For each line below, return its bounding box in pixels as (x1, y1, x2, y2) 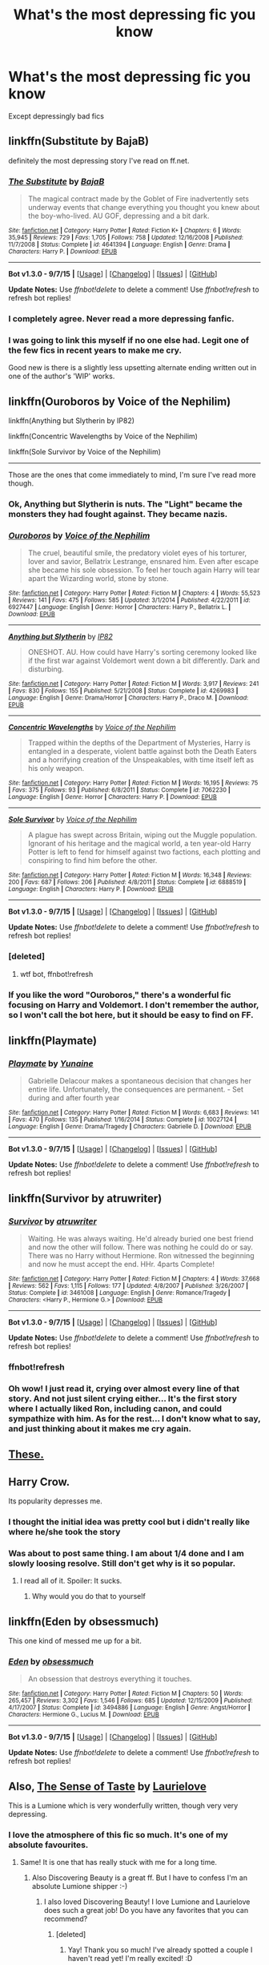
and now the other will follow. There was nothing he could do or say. (27, 1242, 254, 1252)
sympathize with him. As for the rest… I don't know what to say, (8, 1413, 261, 1424)
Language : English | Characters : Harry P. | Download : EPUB (8, 886, 174, 894)
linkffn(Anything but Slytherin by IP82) (8, 416, 134, 426)
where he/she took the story (8, 1526, 121, 1537)
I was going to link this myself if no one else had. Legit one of (8, 334, 250, 345)
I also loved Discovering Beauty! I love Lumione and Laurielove (43, 1897, 251, 1906)
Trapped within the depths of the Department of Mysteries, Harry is (27, 738, 251, 748)
